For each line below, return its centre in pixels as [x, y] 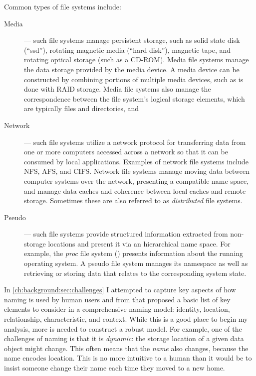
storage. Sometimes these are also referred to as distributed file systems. [133, 200]
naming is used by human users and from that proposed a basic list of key [117, 299]
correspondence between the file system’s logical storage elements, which [134, 98]
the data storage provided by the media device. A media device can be [132, 69]
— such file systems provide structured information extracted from [126, 234]
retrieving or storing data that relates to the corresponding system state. [135, 273]
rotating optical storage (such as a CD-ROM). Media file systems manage [136, 60]
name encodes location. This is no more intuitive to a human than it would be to [128, 358]
